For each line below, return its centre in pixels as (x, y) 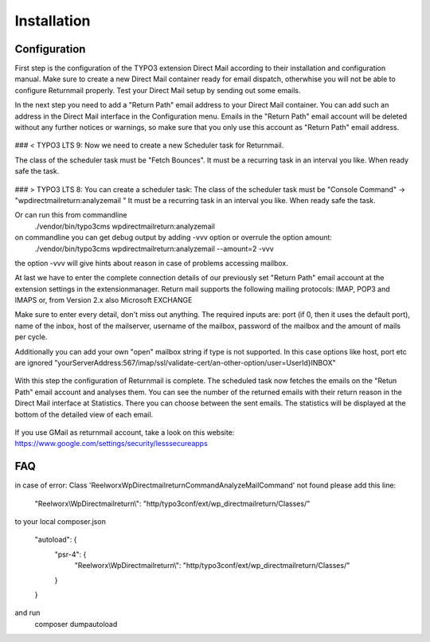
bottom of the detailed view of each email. (84, 414)
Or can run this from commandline (71, 215)
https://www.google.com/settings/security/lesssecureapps (111, 444)
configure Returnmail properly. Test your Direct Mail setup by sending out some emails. (158, 90)
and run (27, 613)
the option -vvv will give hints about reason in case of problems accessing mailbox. (151, 263)
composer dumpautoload (76, 624)
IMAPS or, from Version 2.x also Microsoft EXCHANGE (104, 300)
